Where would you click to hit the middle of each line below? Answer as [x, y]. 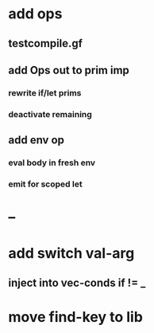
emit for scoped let [45, 184]
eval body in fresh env [52, 163]
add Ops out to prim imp [69, 70]
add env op [37, 140]
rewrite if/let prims [45, 92]
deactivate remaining [50, 114]
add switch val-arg [71, 254]
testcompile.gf [46, 43]
